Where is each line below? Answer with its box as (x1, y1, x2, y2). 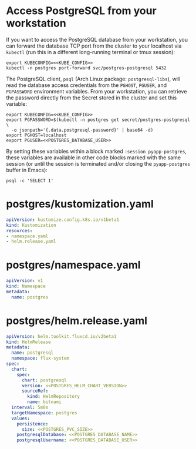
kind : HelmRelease (6, 339, 51, 345)
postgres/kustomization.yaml (6, 197, 154, 211)
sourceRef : (21, 388, 49, 394)
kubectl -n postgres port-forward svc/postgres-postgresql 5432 (6, 65, 167, 71)
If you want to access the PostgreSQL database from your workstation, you (6, 36, 188, 43)
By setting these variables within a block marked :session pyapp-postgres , (6, 148, 187, 155)
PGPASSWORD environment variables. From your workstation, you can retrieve (6, 88, 187, 95)
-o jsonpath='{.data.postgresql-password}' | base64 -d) (11, 127, 154, 133)
